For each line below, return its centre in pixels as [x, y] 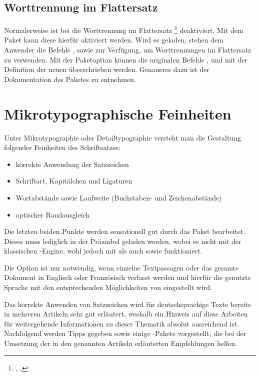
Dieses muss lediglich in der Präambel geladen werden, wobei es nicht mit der [123, 241]
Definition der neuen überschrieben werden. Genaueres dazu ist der [107, 69]
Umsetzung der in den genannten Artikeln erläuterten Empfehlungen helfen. [120, 343]
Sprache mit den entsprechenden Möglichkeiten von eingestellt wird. [108, 287]
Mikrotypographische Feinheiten [118, 113]
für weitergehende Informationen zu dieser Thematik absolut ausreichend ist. [122, 323]
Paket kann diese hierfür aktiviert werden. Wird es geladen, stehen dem [114, 40]
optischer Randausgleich [53, 214]
